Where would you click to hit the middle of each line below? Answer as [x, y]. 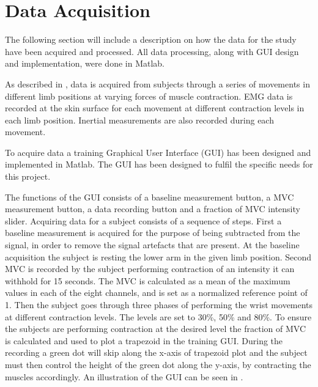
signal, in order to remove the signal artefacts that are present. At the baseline [152, 245]
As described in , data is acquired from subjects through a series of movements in [157, 83]
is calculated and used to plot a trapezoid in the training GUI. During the [144, 340]
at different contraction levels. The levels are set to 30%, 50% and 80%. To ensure [158, 316]
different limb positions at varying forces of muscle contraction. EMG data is [149, 96]
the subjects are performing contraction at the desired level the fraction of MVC [156, 329]
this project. [28, 176]
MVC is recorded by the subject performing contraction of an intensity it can [150, 269]
